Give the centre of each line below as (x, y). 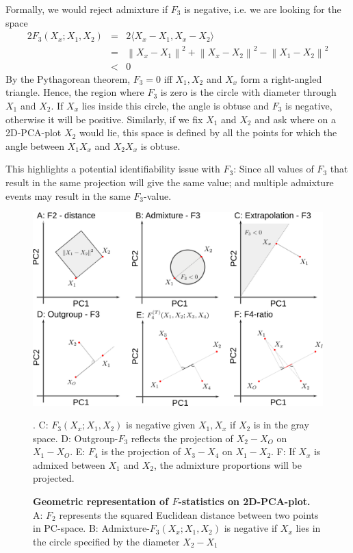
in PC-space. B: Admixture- (91, 528)
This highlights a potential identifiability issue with (113, 169)
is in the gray (281, 425)
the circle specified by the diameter (106, 541)
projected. (54, 478)
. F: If (283, 451)
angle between (35, 145)
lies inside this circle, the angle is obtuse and (175, 105)
